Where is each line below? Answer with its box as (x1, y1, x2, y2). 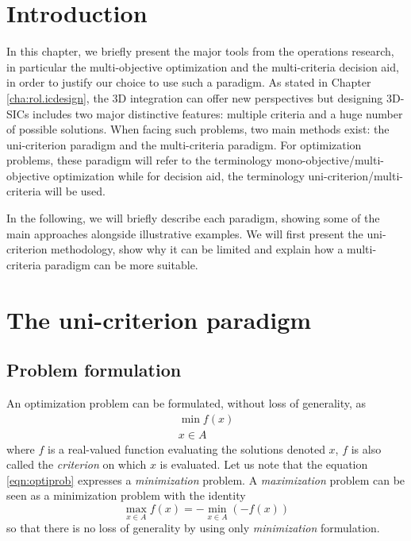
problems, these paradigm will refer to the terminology (6, 152, 272, 168)
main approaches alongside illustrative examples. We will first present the (6, 225, 363, 242)
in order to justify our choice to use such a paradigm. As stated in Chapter (6, 74, 371, 91)
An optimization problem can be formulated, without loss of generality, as (6, 395, 367, 412)
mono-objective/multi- (275, 152, 384, 168)
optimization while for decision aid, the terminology (53, 167, 305, 184)
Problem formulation (6, 357, 182, 382)
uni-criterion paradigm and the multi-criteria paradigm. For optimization (6, 136, 362, 153)
